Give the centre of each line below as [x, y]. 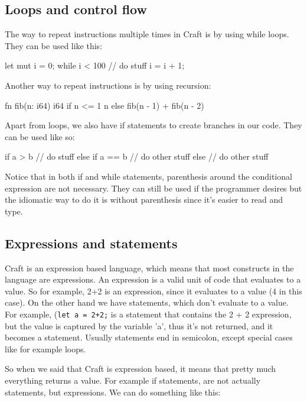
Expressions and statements [91, 243]
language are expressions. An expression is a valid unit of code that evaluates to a [153, 279]
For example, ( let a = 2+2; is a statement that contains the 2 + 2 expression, [148, 314]
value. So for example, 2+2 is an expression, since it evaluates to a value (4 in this [153, 291]
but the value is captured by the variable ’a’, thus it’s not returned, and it [139, 325]
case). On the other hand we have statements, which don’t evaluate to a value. [147, 302]
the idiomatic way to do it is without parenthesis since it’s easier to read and [144, 200]
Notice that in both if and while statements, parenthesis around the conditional [148, 176]
